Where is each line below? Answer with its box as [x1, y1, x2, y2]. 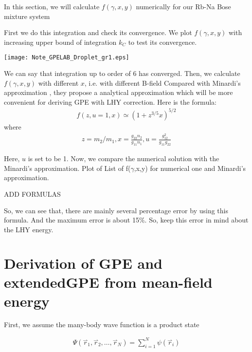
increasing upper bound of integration [4, 37, 117, 47]
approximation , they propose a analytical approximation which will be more [4, 87, 233, 97]
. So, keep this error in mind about [144, 215, 249, 225]
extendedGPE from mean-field [4, 272, 213, 292]
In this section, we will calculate [4, 1, 100, 11]
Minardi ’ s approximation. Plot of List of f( [4, 163, 131, 173]
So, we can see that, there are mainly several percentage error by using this [4, 205, 228, 215]
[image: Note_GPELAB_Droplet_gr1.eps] [4, 54, 129, 61]
